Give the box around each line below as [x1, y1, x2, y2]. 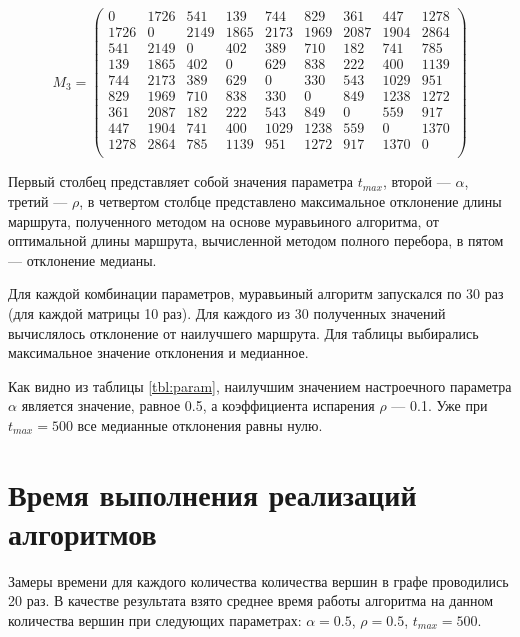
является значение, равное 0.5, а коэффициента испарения [21, 395, 375, 416]
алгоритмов [8, 512, 157, 553]
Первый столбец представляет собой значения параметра [8, 171, 353, 192]
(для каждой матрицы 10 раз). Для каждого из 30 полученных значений [8, 302, 446, 323]
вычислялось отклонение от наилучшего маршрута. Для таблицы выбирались [8, 322, 479, 343]
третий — [8, 190, 68, 211]
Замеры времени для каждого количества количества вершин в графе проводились [8, 570, 509, 591]
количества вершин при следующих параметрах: [8, 610, 302, 630]
